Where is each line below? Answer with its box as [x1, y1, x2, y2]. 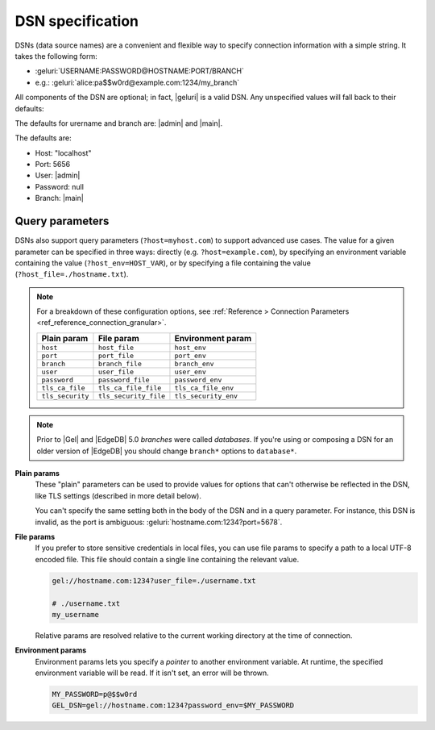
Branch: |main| [35, 194, 84, 203]
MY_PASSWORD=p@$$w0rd [52, 690, 138, 699]
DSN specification [14, 12, 139, 30]
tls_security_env [174, 391, 238, 400]
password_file [97, 375, 150, 384]
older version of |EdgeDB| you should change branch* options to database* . [36, 446, 297, 456]
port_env [174, 351, 207, 360]
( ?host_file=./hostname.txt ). [14, 269, 129, 279]
